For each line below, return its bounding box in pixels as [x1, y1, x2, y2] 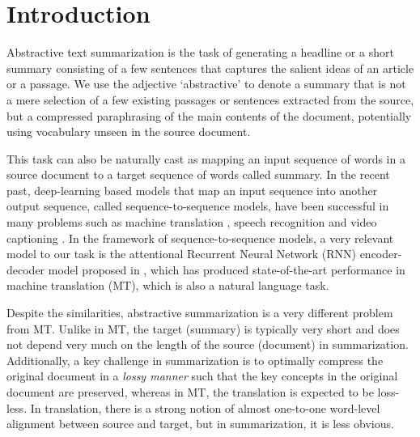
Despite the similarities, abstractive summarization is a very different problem [6, 304, 393, 321]
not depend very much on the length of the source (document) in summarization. [6, 336, 409, 353]
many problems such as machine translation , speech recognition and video [6, 214, 377, 231]
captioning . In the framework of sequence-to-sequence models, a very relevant [6, 229, 394, 246]
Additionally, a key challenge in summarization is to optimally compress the [6, 351, 384, 368]
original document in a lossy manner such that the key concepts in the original [6, 367, 398, 384]
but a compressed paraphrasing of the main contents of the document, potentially [6, 107, 412, 124]
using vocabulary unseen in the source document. [6, 123, 251, 140]
